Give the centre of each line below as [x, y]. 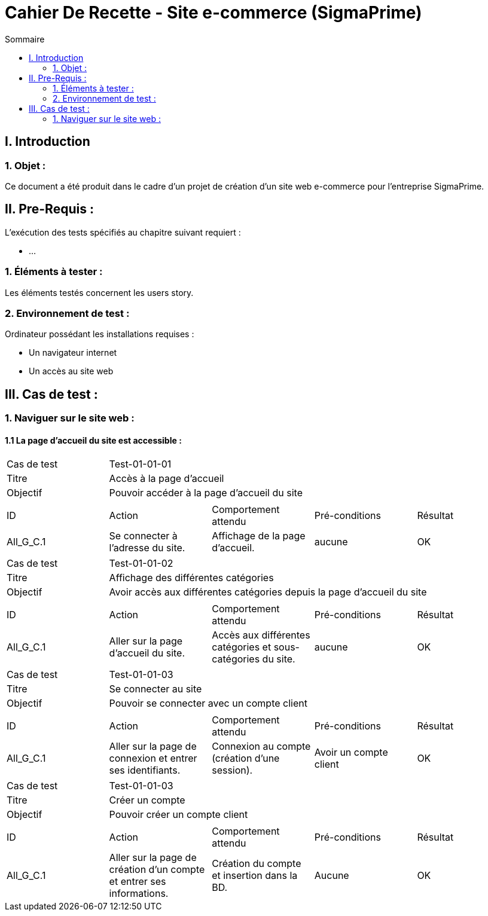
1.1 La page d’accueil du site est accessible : [93, 440]
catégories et [242, 647]
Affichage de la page [259, 536]
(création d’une [246, 758]
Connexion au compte [261, 746]
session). [232, 770]
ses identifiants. [145, 770]
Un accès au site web [71, 371]
